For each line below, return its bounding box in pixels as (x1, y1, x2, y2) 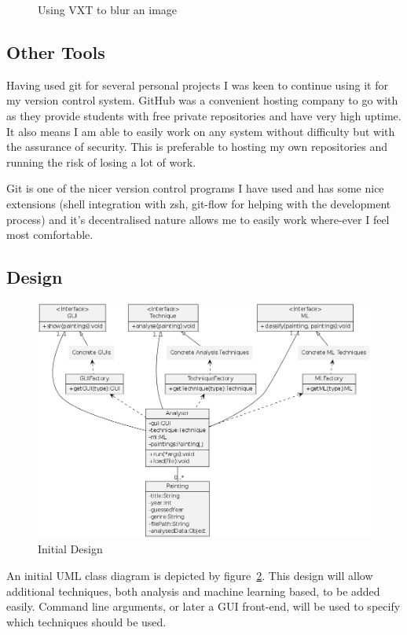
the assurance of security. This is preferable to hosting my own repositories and (6, 138, 387, 155)
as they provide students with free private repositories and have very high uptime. (6, 107, 401, 123)
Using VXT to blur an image (38, 2, 178, 17)
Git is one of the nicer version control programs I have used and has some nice (6, 180, 384, 196)
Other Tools (6, 39, 105, 64)
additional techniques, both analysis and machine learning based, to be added (6, 582, 380, 599)
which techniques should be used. (6, 613, 167, 629)
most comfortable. (6, 226, 93, 243)
